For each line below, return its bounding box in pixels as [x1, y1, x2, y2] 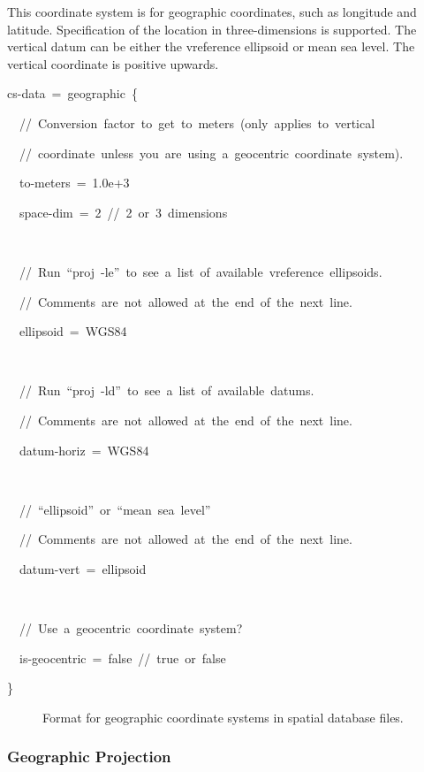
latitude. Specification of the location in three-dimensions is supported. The [7, 19, 417, 38]
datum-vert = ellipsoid [19, 559, 147, 577]
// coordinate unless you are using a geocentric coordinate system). [19, 143, 404, 162]
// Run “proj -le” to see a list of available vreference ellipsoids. [19, 262, 382, 280]
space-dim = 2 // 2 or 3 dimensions [19, 203, 228, 221]
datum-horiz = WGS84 [19, 440, 149, 459]
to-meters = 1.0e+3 [19, 173, 130, 192]
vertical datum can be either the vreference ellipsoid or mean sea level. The [7, 37, 415, 56]
